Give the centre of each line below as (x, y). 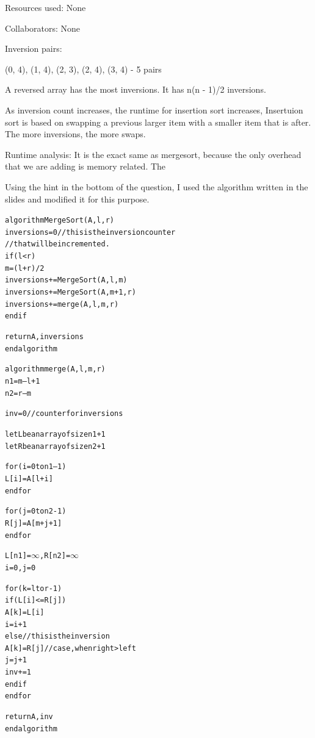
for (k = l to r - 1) (34, 588)
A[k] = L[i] (25, 612)
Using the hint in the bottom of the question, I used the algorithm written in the (157, 186)
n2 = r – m (18, 393)
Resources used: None (45, 7)
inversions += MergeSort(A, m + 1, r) (71, 292)
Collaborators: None (43, 28)
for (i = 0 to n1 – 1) (36, 467)
